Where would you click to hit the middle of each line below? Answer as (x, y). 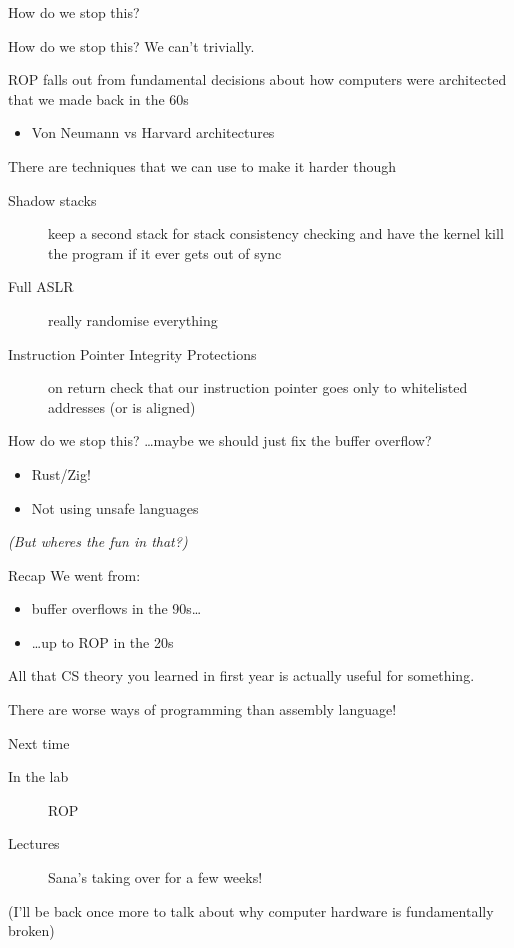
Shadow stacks (52, 199)
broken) (31, 930)
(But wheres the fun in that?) (98, 541)
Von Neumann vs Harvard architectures (153, 132)
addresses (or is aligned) (122, 406)
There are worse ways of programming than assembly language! (202, 709)
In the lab (38, 776)
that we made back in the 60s (98, 98)
